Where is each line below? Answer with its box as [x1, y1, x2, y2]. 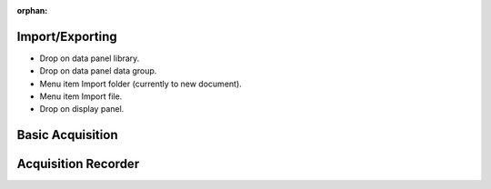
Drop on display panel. [39, 104, 125, 114]
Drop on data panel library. [39, 53, 140, 64]
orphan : [16, 5, 48, 15]
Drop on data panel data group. [39, 65, 157, 76]
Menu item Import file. [39, 91, 123, 102]
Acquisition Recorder [16, 156, 140, 172]
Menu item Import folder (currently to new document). [39, 78, 243, 89]
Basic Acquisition [16, 127, 118, 143]
